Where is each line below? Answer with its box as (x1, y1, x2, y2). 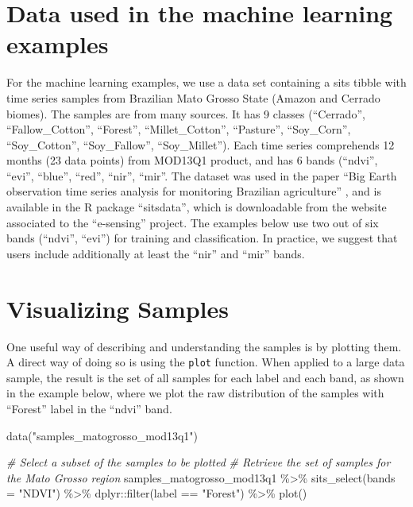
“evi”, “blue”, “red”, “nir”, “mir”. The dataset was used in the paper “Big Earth (6, 167, 397, 184)
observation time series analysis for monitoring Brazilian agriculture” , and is (6, 183, 381, 199)
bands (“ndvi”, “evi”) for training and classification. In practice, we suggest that (6, 230, 398, 246)
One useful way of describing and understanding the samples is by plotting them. (6, 338, 402, 354)
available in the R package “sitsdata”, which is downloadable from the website (6, 199, 387, 215)
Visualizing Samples (6, 292, 230, 324)
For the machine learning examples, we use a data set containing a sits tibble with (6, 74, 407, 91)
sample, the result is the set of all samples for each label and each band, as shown (6, 369, 404, 385)
